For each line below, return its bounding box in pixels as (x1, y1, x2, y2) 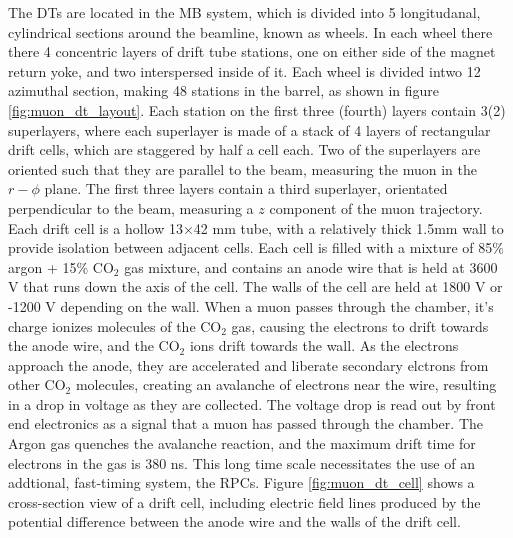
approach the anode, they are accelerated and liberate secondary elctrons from (8, 354, 489, 375)
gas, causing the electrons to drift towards (231, 315, 489, 336)
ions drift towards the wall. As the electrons (189, 335, 459, 356)
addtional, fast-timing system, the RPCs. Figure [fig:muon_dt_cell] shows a (8, 472, 475, 493)
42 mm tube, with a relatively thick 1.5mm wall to (193, 217, 504, 238)
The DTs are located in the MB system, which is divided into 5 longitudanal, (8, 2, 481, 22)
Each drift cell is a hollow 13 (8, 217, 183, 238)
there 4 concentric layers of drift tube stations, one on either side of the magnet (8, 41, 496, 62)
